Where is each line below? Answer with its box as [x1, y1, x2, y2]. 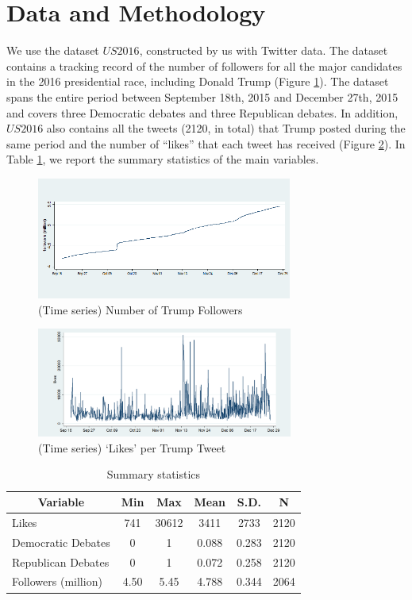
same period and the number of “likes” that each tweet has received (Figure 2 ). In [6, 135, 406, 152]
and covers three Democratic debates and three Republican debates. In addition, [6, 104, 399, 121]
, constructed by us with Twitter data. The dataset [139, 42, 388, 59]
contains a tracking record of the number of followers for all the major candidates [6, 57, 402, 74]
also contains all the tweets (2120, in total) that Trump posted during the [46, 120, 406, 137]
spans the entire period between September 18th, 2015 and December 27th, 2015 [6, 88, 399, 105]
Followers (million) [12, 573, 102, 590]
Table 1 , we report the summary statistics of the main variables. [6, 151, 319, 167]
